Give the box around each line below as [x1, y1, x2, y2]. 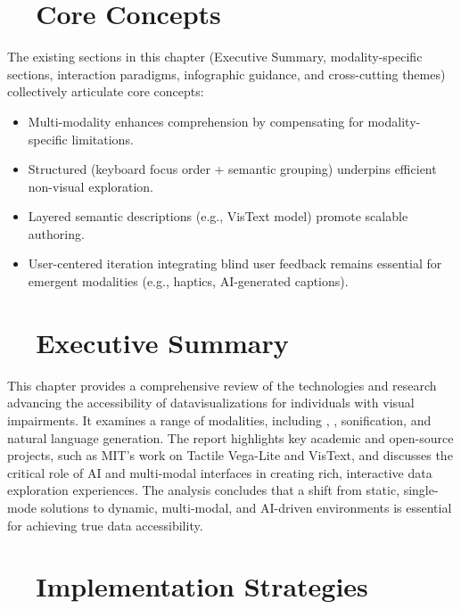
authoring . [28, 224, 85, 243]
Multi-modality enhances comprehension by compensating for [28, 111, 364, 130]
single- [403, 481, 439, 499]
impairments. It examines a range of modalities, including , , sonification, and [7, 410, 432, 429]
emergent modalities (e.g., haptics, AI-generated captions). [28, 272, 349, 291]
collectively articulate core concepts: [7, 82, 204, 101]
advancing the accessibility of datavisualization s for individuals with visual [7, 393, 415, 412]
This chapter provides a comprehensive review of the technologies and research [7, 375, 437, 394]
